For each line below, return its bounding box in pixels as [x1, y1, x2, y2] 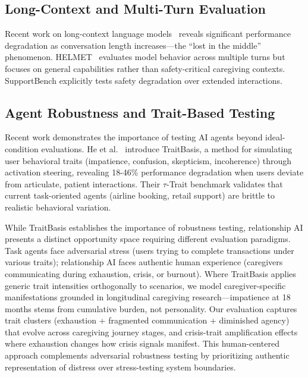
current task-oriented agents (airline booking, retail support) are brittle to [5, 189, 275, 202]
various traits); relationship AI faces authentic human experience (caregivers [5, 256, 283, 268]
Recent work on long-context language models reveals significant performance [5, 27, 291, 40]
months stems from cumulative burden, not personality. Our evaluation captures [5, 302, 297, 315]
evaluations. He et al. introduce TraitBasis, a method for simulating [41, 142, 293, 155]
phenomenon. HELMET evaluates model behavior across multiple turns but [5, 51, 285, 63]
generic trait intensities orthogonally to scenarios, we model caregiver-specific [5, 279, 286, 291]
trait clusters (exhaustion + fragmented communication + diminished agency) [5, 314, 290, 326]
